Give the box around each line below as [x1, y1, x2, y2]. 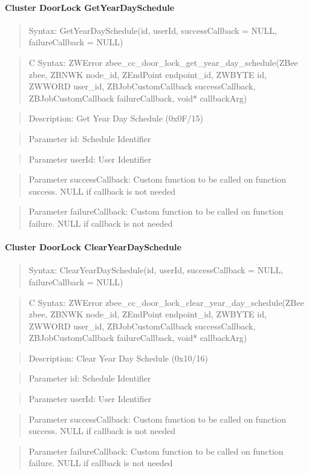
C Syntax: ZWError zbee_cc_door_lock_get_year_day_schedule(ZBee [28, 56, 298, 68]
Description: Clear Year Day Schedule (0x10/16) [28, 351, 208, 364]
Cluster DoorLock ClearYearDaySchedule [5, 241, 181, 253]
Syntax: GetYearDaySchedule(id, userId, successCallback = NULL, [28, 24, 277, 36]
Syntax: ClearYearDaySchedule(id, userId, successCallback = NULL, [28, 264, 284, 276]
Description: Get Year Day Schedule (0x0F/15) [28, 112, 204, 125]
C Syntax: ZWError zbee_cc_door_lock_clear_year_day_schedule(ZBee [28, 296, 304, 308]
